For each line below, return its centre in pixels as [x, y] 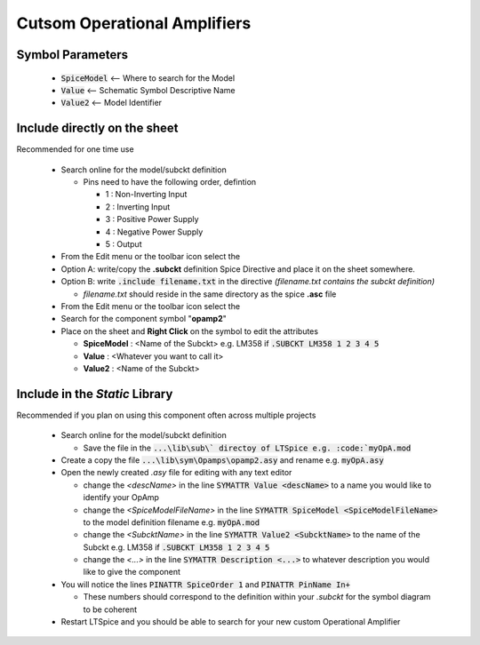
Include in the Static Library [95, 394]
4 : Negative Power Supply [154, 232]
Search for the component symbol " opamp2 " [144, 319]
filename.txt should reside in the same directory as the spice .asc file [210, 294]
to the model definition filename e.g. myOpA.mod [172, 522]
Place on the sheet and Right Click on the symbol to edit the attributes [190, 331]
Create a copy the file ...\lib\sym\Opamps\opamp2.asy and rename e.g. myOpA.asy [222, 460]
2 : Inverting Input [138, 207]
